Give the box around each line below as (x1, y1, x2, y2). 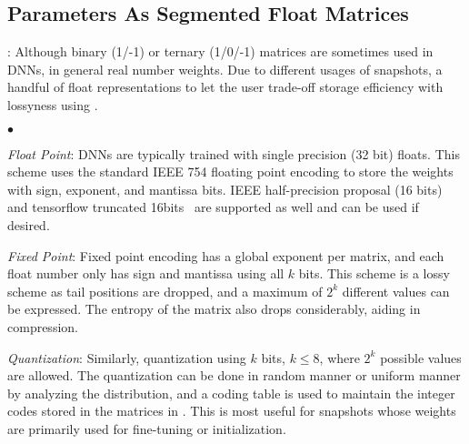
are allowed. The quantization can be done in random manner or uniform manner (7, 366, 461, 385)
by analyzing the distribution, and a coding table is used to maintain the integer (7, 383, 455, 402)
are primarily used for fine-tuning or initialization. (7, 419, 286, 438)
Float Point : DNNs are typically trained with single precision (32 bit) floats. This (7, 144, 460, 163)
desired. (7, 215, 50, 234)
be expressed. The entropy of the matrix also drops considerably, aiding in (7, 299, 421, 318)
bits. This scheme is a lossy (298, 264, 450, 283)
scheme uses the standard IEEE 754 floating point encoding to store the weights (7, 162, 454, 181)
